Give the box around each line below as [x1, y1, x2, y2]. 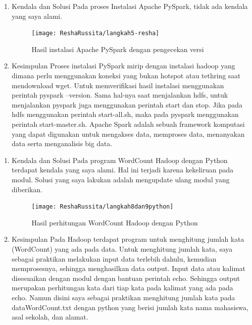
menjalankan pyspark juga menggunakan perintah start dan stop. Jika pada [11, 99, 243, 109]
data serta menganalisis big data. [11, 138, 112, 149]
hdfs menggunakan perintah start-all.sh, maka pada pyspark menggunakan [11, 109, 239, 119]
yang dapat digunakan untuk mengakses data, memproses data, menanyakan [11, 128, 245, 139]
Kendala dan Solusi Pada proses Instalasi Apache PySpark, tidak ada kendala [11, 1, 248, 11]
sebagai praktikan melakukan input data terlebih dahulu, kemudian [11, 253, 217, 264]
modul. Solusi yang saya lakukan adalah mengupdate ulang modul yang [11, 174, 230, 184]
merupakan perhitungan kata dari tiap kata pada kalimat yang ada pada [11, 282, 233, 293]
